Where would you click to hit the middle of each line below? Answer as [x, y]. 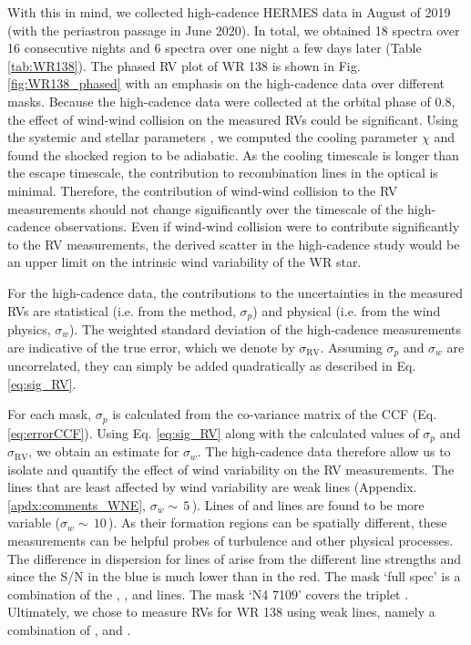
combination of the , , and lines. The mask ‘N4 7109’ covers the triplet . [208, 594]
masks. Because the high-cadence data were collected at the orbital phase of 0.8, [231, 101]
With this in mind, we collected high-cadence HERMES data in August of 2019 [229, 12]
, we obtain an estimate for [104, 451]
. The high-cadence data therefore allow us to [324, 451]
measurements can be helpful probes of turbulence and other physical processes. [230, 541]
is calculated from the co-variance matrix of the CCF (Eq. [275, 414]
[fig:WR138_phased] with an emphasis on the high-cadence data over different [226, 83]
